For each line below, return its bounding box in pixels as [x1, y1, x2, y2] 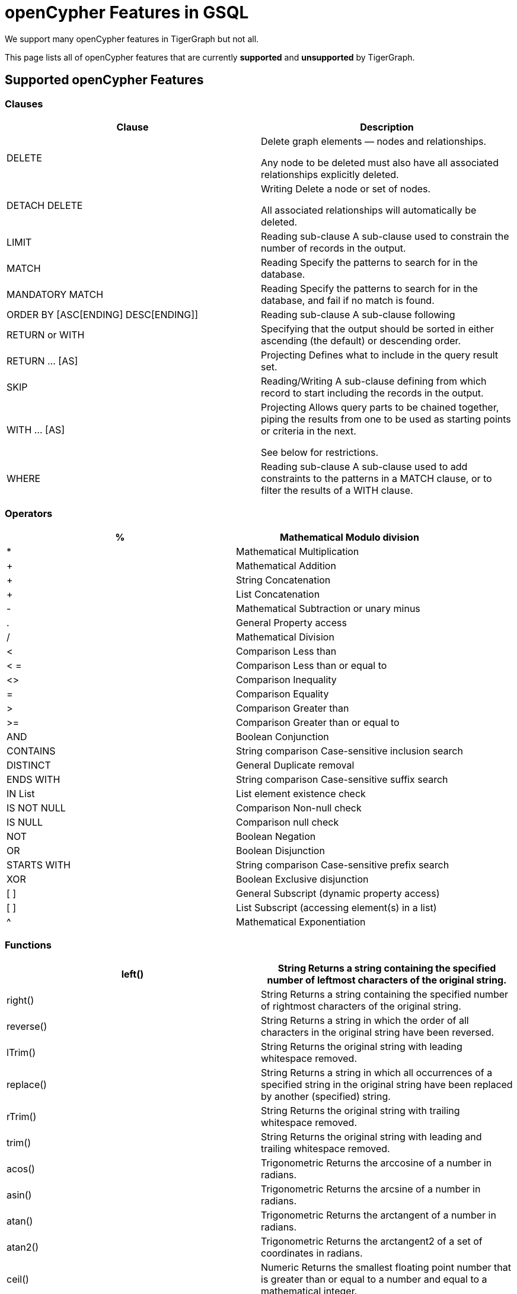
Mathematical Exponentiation [235, 915, 366, 928]
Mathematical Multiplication [235, 545, 359, 557]
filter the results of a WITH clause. [261, 484, 413, 496]
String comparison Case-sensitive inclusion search [235, 744, 463, 757]
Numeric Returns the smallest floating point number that [261, 1261, 511, 1274]
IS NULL [7, 816, 43, 828]
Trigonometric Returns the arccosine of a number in [261, 1157, 492, 1169]
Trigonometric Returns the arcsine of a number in [261, 1183, 481, 1195]
